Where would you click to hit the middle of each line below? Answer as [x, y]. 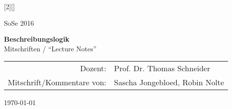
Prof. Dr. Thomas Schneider [162, 68]
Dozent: [93, 68]
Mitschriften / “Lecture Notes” [50, 48]
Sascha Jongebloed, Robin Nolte [169, 82]
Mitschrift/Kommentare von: [57, 82]
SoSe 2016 [19, 23]
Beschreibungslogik [37, 39]
